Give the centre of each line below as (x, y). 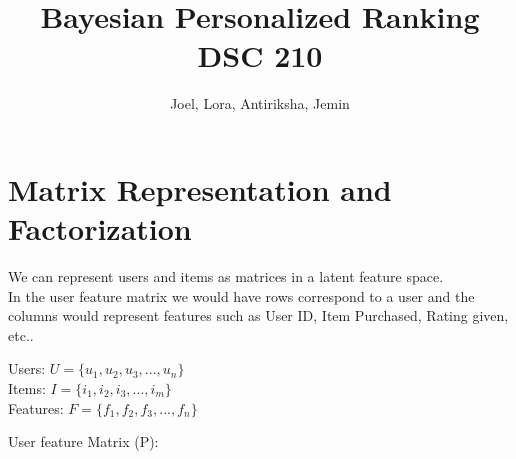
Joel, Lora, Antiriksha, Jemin (260, 103)
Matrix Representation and (200, 188)
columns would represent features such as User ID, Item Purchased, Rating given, (258, 315)
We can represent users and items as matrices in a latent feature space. (226, 276)
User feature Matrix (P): (83, 441)
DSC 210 (260, 55)
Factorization (100, 228)
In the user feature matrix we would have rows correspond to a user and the (241, 295)
